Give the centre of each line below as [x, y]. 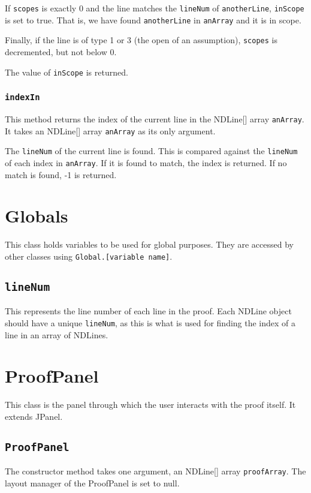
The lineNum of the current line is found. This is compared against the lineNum [151, 151]
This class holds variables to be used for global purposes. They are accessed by [149, 244]
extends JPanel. [34, 416]
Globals [37, 216]
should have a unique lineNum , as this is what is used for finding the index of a [150, 322]
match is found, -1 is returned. [61, 174]
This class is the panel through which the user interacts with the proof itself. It [150, 405]
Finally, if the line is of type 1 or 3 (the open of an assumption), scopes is [141, 40]
